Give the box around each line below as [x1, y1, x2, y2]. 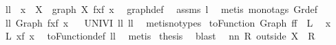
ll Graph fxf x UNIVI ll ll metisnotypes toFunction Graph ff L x [5, 15, 331, 29]
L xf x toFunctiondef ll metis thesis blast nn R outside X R [5, 29, 315, 43]
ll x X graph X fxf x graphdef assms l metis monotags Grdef [5, 2, 317, 16]
